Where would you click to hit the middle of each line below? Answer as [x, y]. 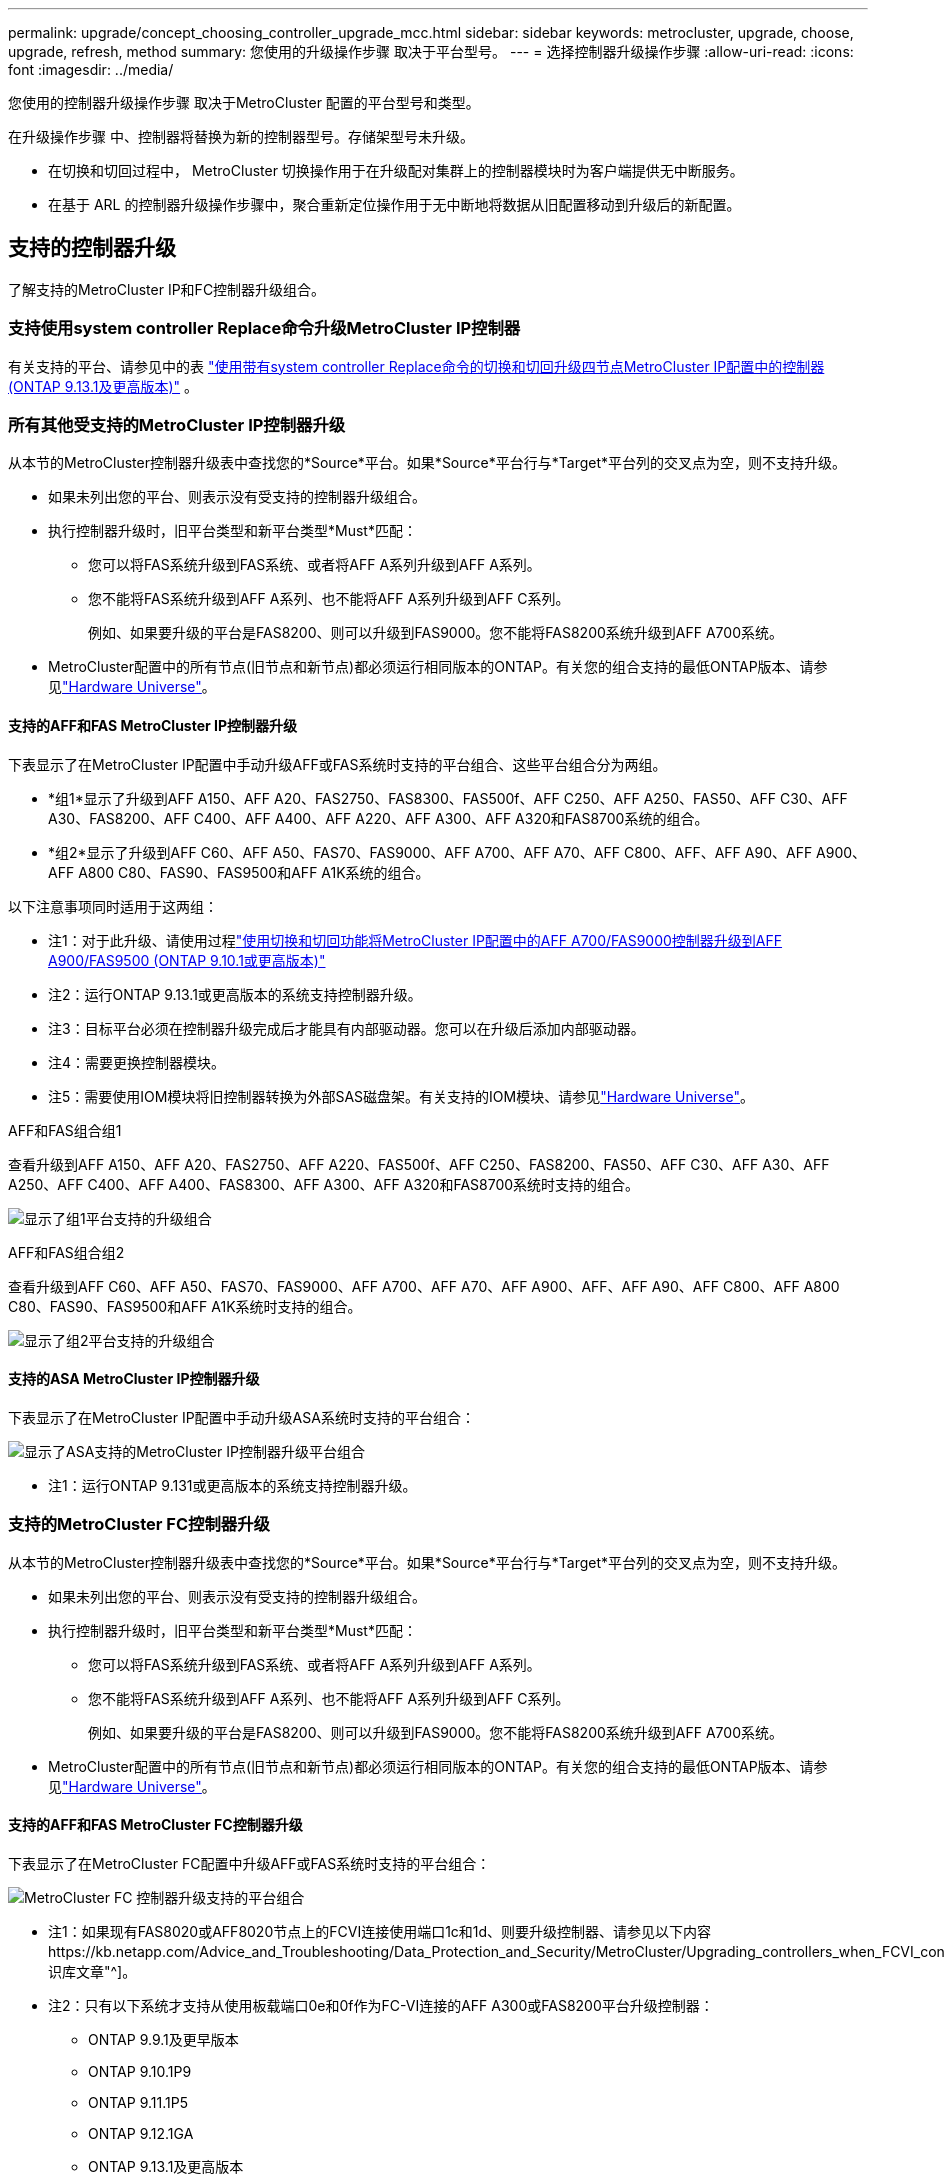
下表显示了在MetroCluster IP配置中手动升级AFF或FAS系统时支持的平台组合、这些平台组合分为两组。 [337, 764]
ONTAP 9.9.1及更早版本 [163, 2039]
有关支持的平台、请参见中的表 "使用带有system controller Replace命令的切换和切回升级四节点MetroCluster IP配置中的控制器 [416, 366]
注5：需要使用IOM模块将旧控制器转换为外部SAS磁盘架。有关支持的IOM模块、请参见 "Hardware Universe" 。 [401, 1096]
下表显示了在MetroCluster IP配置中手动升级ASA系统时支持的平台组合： [241, 1417]
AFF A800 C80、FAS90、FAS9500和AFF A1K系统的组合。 [239, 872]
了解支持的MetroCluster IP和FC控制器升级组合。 [167, 289]
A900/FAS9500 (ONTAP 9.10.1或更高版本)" [187, 960]
